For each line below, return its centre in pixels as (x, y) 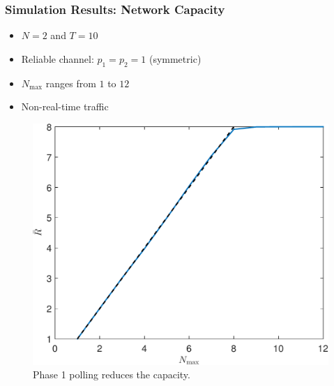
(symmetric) (175, 58)
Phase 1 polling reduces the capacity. (112, 374)
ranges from (71, 83)
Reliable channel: (58, 58)
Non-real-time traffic (65, 106)
